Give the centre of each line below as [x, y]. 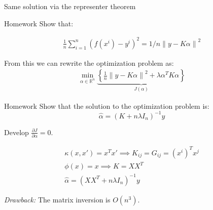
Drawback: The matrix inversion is [57, 199]
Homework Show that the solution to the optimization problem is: [107, 106]
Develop [16, 132]
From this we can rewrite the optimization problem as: [89, 62]
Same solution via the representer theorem [70, 6]
